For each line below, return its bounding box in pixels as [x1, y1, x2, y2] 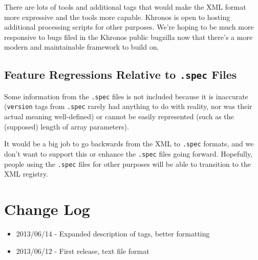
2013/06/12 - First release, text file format [16, 245, 149, 256]
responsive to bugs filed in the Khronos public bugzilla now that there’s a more [4, 31, 253, 42]
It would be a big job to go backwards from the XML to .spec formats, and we [4, 138, 254, 149]
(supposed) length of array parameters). [4, 121, 129, 132]
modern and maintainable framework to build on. [4, 41, 159, 52]
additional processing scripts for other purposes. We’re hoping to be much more [4, 21, 254, 32]
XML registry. [4, 168, 48, 179]
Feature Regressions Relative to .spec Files [4, 67, 237, 82]
